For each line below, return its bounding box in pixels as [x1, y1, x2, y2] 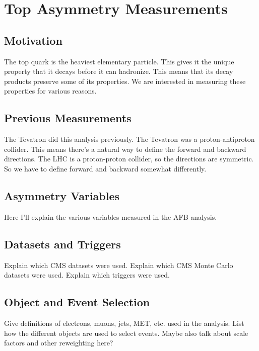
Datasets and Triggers [4, 236, 121, 251]
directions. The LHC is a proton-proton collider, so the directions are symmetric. [4, 153, 254, 164]
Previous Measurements [4, 110, 132, 126]
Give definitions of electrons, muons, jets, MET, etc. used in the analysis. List [4, 317, 244, 328]
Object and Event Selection [4, 294, 150, 310]
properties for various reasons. [4, 85, 97, 96]
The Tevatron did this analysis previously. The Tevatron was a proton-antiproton [4, 134, 255, 144]
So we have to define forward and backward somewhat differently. [4, 163, 207, 173]
